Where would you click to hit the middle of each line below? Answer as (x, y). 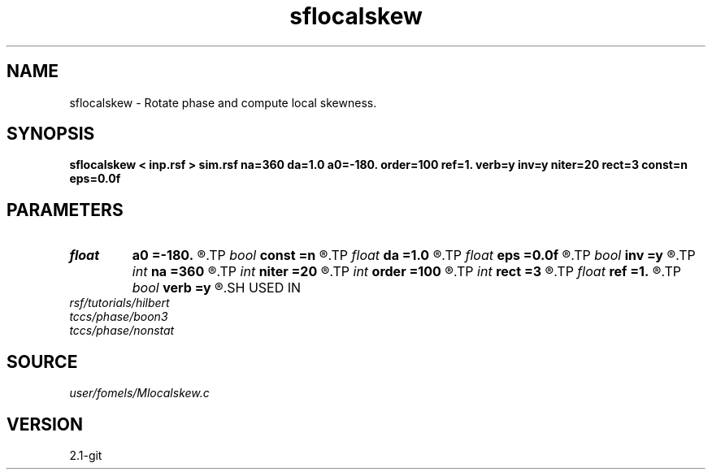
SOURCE (42, 361)
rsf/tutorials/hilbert (119, 303)
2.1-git (86, 455)
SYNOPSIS (51, 134)
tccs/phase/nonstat (122, 331)
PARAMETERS (65, 210)
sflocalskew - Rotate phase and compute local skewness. (223, 102)
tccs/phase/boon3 (119, 317)
